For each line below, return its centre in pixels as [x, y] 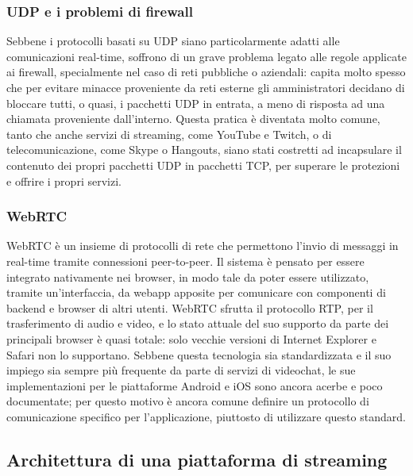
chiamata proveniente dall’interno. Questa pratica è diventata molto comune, [193, 119]
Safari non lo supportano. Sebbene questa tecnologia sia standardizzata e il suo [199, 354]
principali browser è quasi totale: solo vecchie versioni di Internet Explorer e [191, 338]
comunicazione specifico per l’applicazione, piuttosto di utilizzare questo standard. [206, 416]
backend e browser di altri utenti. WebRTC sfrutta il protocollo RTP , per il [190, 307]
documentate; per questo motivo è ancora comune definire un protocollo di [188, 401]
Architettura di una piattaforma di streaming [197, 459]
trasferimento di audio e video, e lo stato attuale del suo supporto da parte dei [198, 323]
